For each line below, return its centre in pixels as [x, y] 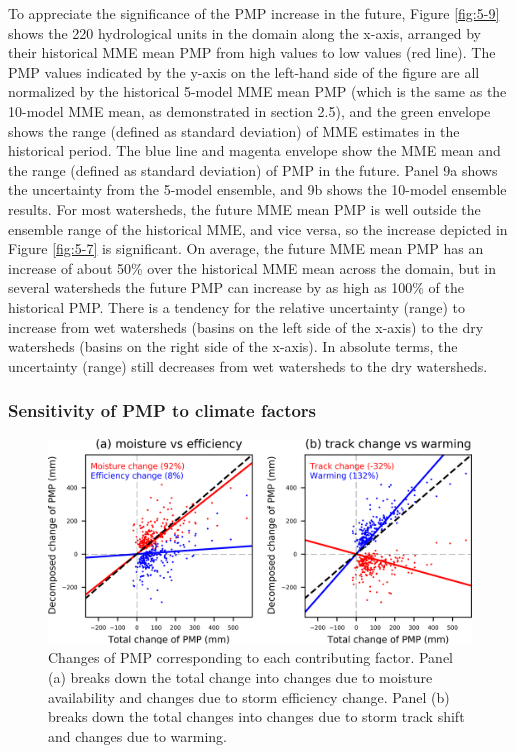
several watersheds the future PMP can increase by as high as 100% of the [236, 287]
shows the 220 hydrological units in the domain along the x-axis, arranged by [244, 32]
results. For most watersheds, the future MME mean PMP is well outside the [244, 208]
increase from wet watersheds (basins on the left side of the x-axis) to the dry [246, 326]
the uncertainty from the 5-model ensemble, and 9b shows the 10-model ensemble [257, 189]
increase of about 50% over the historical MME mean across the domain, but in [252, 267]
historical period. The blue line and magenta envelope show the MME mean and [254, 150]
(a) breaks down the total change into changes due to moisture [240, 677]
